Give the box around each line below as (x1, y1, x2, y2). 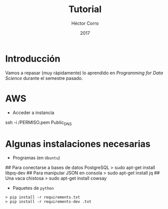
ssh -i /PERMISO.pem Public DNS (5, 119, 72, 127)
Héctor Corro (71, 20, 99, 26)
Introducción (5, 53, 61, 64)
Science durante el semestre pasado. (5, 75, 83, 81)
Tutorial (68, 4, 102, 15)
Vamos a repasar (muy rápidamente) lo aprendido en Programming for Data (5, 70, 163, 76)
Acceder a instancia (12, 110, 55, 116)
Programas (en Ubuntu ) (12, 155, 60, 161)
